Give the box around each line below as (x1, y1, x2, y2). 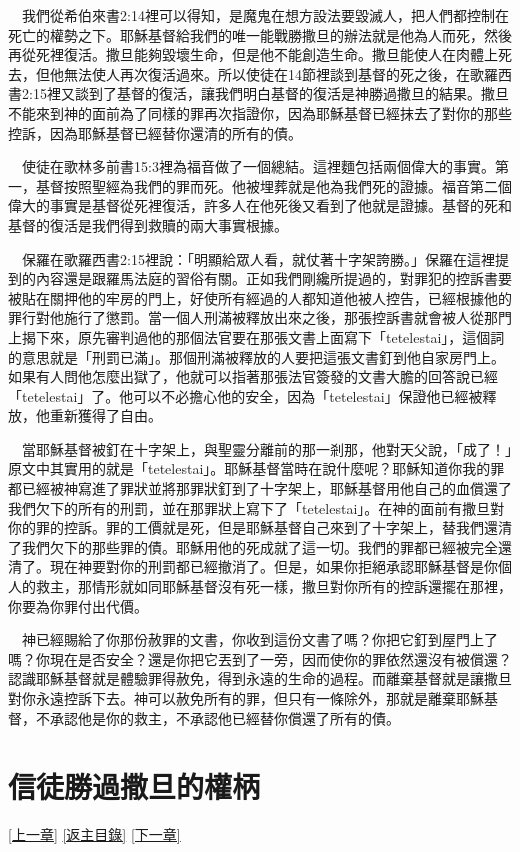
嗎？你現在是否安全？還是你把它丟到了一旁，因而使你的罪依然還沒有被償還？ (8, 648, 512, 669)
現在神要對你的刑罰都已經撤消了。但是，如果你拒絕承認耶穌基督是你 (49, 556, 498, 577)
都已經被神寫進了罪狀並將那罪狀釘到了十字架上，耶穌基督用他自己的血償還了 (8, 478, 512, 499)
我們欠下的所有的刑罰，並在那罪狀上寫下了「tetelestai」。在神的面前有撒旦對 (8, 497, 505, 518)
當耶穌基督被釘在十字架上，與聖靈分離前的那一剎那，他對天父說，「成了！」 (21, 438, 512, 459)
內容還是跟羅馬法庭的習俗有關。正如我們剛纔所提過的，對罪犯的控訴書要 (35, 268, 512, 289)
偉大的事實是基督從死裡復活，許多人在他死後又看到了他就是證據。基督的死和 (8, 195, 512, 216)
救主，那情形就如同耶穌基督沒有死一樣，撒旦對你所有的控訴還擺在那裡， (35, 576, 512, 597)
